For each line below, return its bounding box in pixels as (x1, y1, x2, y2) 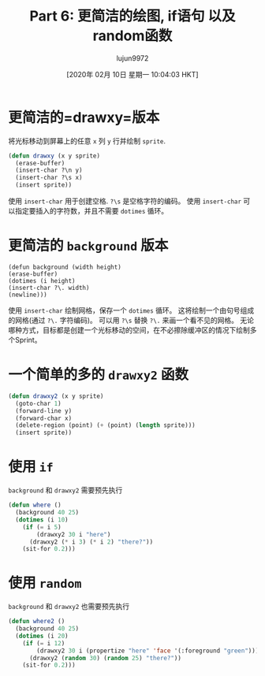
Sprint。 (14, 336, 42, 344)
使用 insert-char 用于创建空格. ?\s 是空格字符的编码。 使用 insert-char (8, 196, 242, 206)
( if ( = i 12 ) (22, 639, 65, 647)
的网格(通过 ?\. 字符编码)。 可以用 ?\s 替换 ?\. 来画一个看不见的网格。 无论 (8, 316, 255, 325)
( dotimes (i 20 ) (15, 632, 69, 640)
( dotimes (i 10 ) (15, 515, 69, 524)
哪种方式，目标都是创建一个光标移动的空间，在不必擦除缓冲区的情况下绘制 (8, 325, 250, 335)
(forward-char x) (15, 414, 73, 422)
